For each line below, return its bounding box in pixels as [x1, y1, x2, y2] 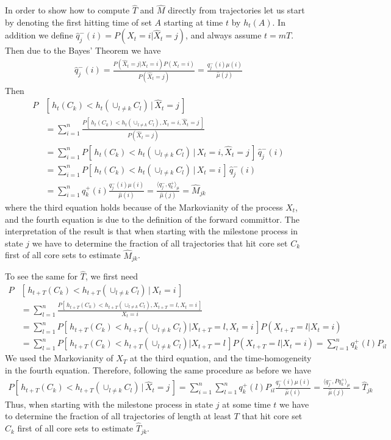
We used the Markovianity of [5, 352, 113, 364]
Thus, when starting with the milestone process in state [5, 397, 213, 410]
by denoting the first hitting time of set [5, 15, 152, 28]
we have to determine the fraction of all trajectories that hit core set [32, 236, 288, 249]
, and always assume [185, 29, 262, 41]
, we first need [85, 270, 138, 283]
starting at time [163, 15, 223, 28]
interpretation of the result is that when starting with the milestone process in [5, 225, 298, 237]
